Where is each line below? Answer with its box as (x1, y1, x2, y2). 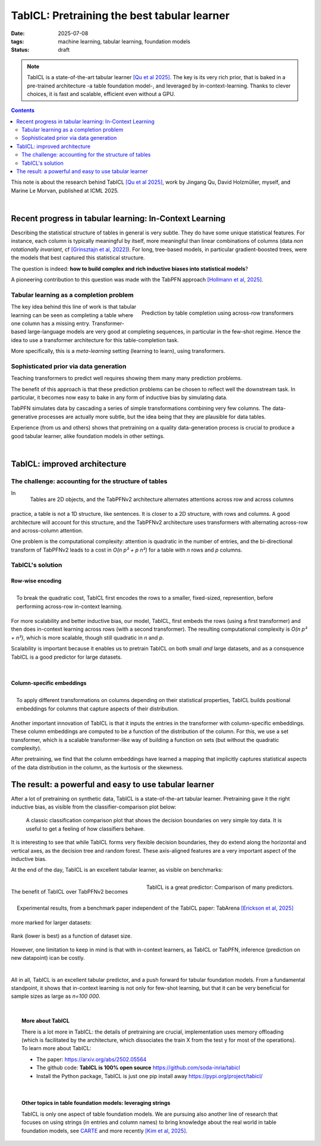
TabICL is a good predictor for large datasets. (11, 653, 122, 660)
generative (11, 413, 38, 420)
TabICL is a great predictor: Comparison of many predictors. (146, 884, 294, 891)
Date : (11, 30, 25, 37)
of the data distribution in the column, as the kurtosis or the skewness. (11, 763, 184, 771)
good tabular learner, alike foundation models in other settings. (11, 432, 165, 440)
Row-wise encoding (11, 577, 62, 584)
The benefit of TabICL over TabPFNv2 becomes (11, 888, 128, 895)
